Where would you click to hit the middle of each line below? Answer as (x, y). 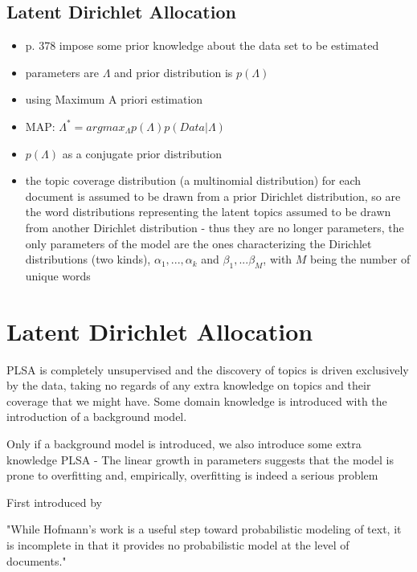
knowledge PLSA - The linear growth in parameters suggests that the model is (200, 459)
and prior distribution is (174, 72)
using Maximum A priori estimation (114, 99)
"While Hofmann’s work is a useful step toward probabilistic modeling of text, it (204, 529)
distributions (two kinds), (88, 259)
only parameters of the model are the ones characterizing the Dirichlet (198, 243)
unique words (58, 275)
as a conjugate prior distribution (142, 153)
